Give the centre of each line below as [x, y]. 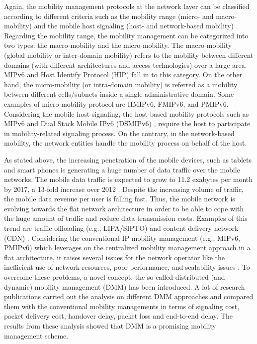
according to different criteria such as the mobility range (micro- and [109, 16]
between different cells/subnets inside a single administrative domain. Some [119, 94]
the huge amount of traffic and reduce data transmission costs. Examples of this [126, 218]
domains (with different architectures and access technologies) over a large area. [126, 65]
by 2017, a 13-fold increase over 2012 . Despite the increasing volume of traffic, [124, 189]
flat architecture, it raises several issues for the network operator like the [115, 257]
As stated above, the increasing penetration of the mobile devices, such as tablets [128, 159]
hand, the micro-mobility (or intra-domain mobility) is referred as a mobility [121, 84]
